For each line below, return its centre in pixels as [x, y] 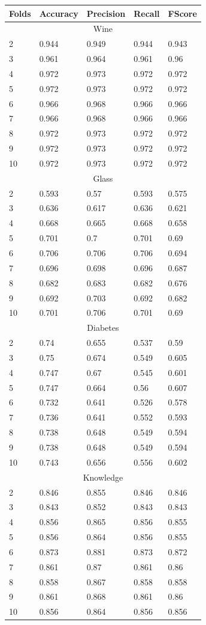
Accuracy [59, 13]
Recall [147, 13]
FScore [182, 13]
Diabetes [103, 328]
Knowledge [103, 477]
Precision [106, 13]
